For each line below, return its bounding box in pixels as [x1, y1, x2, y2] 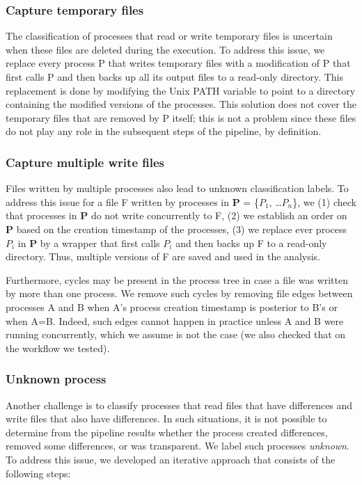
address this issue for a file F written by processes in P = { [6, 194, 259, 209]
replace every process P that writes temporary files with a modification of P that [6, 56, 351, 70]
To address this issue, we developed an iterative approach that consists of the [6, 452, 336, 466]
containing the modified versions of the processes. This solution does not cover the [6, 97, 356, 111]
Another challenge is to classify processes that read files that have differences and [6, 397, 353, 412]
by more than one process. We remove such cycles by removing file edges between [6, 286, 353, 301]
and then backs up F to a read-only [175, 235, 327, 250]
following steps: [6, 466, 71, 480]
